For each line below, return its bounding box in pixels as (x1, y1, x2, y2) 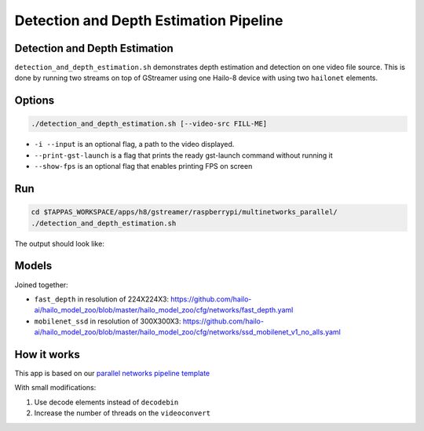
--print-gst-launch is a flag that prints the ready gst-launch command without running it (34, 150, 333, 160)
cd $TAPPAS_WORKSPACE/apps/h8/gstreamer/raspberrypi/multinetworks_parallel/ (31, 208, 338, 217)
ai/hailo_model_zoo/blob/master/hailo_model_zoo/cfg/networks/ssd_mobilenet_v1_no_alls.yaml (34, 327, 341, 337)
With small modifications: (14, 383, 97, 393)
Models (14, 259, 53, 272)
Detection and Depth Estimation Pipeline (14, 12, 283, 29)
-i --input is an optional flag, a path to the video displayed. (34, 140, 235, 149)
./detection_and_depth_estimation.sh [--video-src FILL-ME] (31, 119, 268, 129)
